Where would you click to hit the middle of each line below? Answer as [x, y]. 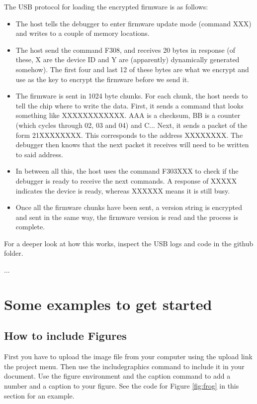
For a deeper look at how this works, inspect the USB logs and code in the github [129, 243]
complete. [30, 227]
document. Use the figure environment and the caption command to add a [117, 376]
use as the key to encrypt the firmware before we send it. [102, 79]
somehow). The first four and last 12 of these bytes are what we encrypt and [132, 69]
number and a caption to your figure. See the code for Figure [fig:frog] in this [122, 386]
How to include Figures [65, 336]
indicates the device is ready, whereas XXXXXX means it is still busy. [123, 190]
